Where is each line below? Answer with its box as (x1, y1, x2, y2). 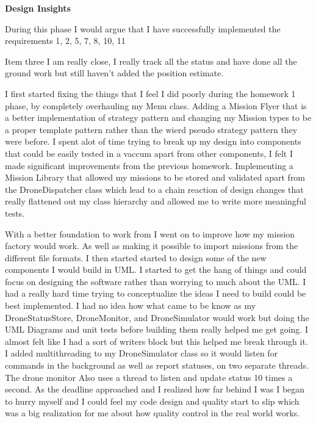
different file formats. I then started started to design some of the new (5, 251, 267, 264)
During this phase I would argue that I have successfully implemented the (5, 22, 281, 35)
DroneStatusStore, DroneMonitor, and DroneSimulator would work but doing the (5, 311, 309, 324)
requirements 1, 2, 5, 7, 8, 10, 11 (5, 34, 126, 47)
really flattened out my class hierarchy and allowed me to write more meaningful (5, 195, 306, 208)
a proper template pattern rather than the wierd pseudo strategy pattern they (5, 123, 298, 136)
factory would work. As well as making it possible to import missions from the (5, 239, 298, 252)
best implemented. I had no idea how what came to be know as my (5, 299, 256, 312)
